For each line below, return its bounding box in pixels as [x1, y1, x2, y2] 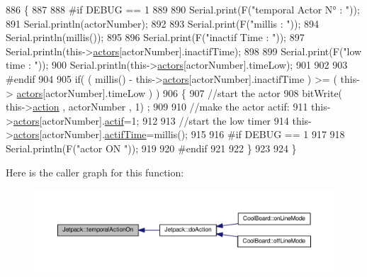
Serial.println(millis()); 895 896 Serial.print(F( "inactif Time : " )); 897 [6, 30, 305, 45]
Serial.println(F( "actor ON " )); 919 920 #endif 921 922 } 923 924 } [6, 140, 297, 155]
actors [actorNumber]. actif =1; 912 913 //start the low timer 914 [13, 113, 289, 128]
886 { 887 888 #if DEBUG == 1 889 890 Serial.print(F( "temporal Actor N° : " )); [6, 2, 360, 16]
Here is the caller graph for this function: [6, 164, 184, 179]
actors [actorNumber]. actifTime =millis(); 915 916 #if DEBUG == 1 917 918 [13, 127, 345, 142]
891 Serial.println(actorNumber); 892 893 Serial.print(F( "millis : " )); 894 [6, 16, 319, 30]
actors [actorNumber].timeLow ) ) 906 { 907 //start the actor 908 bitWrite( [16, 85, 343, 100]
